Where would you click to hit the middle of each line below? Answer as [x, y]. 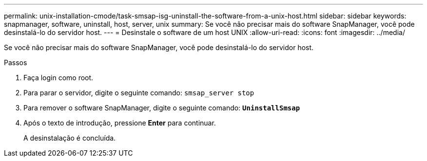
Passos [16, 63]
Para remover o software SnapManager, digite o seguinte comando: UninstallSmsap [162, 108]
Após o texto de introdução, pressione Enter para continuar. [120, 123]
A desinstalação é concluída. [70, 138]
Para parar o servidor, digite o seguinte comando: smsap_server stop [139, 93]
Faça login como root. [58, 78]
